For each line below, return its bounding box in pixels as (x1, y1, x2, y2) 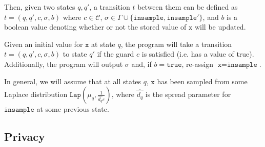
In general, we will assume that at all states (4, 76, 141, 86)
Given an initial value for (4, 38, 83, 49)
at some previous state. (36, 104, 109, 114)
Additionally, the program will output (4, 58, 123, 69)
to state (63, 48, 87, 59)
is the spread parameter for (145, 89, 231, 100)
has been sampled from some (157, 76, 248, 86)
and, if (131, 58, 152, 69)
